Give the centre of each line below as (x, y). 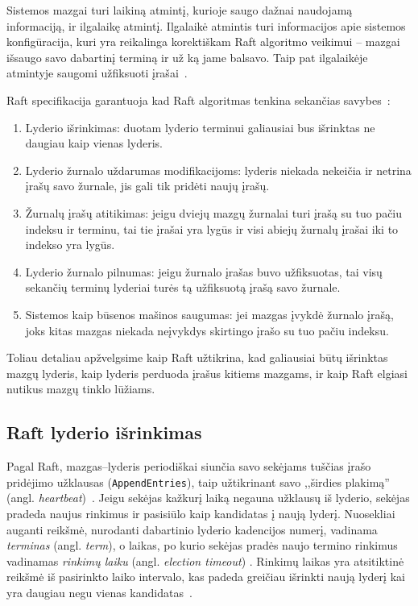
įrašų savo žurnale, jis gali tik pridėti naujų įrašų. (147, 186)
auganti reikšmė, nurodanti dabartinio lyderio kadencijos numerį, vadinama (192, 529)
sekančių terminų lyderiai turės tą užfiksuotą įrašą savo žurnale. (183, 287)
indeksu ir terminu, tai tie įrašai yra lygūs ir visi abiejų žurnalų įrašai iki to (212, 228)
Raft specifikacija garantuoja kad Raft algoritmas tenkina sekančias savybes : (199, 100)
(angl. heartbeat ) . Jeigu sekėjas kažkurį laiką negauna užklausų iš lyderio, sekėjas (208, 498)
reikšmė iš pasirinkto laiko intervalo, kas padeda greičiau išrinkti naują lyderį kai (206, 577)
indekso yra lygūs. (70, 245)
